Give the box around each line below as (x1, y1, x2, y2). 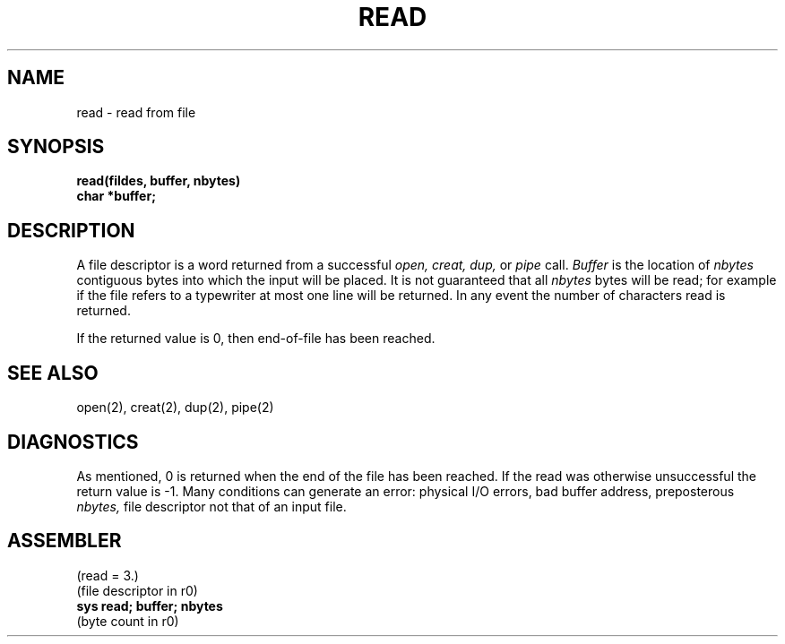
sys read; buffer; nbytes (76, 597, 223, 614)
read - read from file (76, 104, 196, 120)
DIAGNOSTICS (7, 430, 139, 453)
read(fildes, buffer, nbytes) (76, 173, 241, 189)
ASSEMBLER (7, 529, 122, 553)
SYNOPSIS (7, 135, 105, 159)
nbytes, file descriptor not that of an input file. (76, 498, 347, 514)
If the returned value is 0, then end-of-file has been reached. (76, 331, 436, 347)
